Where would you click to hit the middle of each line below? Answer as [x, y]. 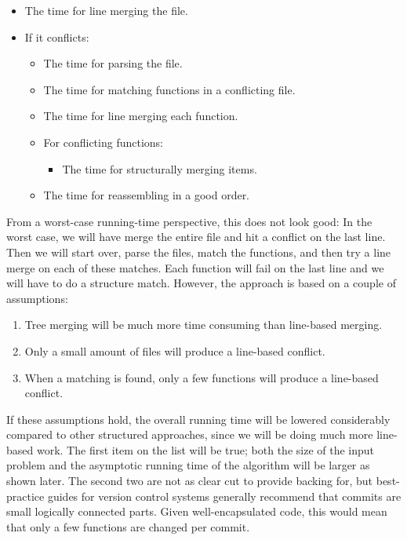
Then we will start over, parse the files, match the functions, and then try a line [199, 252]
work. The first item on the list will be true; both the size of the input [205, 449]
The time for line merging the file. [106, 10]
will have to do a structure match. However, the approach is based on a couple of [201, 283]
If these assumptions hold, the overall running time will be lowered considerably [198, 419]
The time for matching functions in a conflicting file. [169, 89]
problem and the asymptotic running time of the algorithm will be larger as [188, 465]
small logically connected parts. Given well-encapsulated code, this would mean [197, 511]
